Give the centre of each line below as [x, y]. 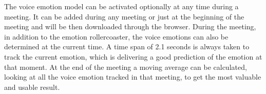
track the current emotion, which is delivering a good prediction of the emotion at [133, 56]
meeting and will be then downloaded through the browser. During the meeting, [130, 26]
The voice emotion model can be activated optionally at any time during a [121, 6]
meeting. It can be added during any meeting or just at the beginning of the [124, 16]
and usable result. [32, 87]
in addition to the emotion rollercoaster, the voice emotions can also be [116, 36]
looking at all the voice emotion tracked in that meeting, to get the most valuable [133, 77]
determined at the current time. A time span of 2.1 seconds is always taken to [127, 46]
